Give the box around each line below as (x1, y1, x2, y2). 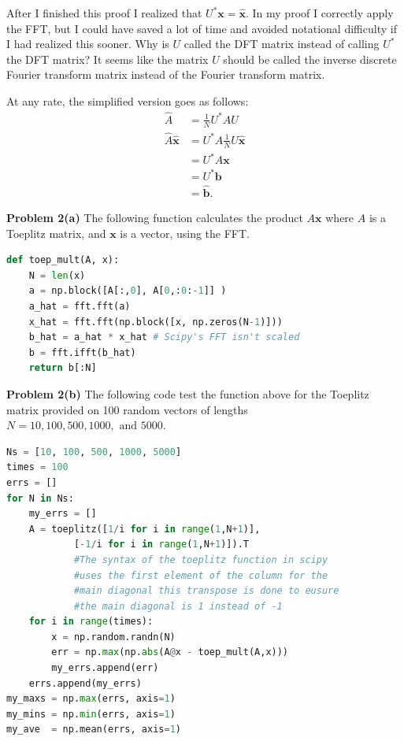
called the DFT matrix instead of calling (183, 35, 380, 52)
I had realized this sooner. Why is (6, 35, 169, 52)
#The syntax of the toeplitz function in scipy (73, 554, 328, 565)
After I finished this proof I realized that (6, 5, 202, 20)
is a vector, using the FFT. (120, 224, 250, 241)
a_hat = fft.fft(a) (28, 301, 131, 312)
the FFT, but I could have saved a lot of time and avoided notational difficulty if (6, 20, 397, 36)
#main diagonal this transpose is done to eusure (73, 585, 339, 597)
